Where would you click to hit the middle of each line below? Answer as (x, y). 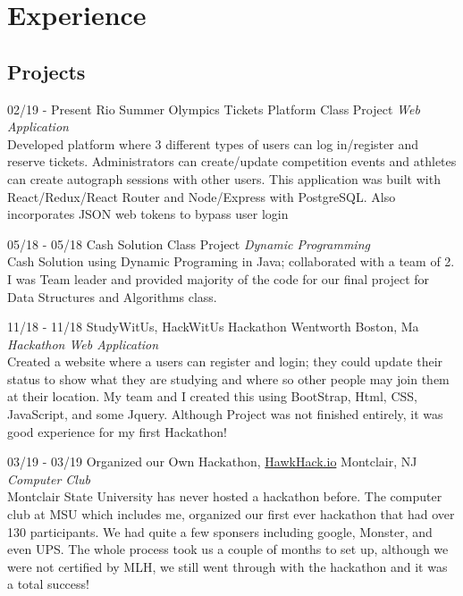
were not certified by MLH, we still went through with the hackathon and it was (227, 566)
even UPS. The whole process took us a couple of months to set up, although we (228, 549)
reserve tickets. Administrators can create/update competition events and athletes (232, 161)
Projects (46, 71)
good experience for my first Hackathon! (117, 431)
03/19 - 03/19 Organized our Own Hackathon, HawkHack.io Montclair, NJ (212, 462)
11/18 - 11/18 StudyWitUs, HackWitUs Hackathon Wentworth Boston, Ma (213, 327)
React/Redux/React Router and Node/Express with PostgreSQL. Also (202, 196)
